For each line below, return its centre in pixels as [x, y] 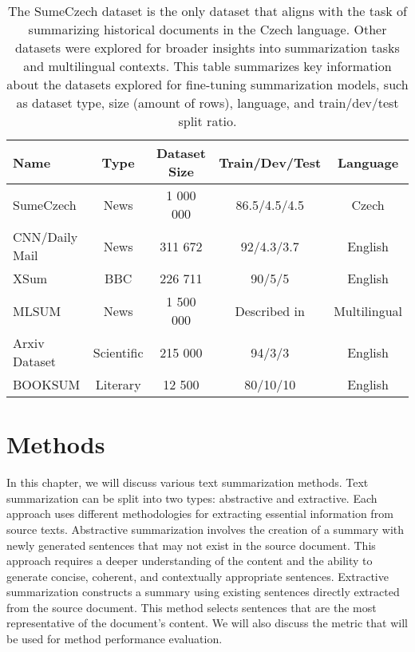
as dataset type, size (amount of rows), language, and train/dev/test [207, 103]
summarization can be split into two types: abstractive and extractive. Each [192, 498]
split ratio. [207, 121]
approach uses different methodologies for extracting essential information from [200, 514]
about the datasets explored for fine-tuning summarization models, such [207, 84]
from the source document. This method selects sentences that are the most [192, 607]
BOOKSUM [47, 384]
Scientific [118, 352]
